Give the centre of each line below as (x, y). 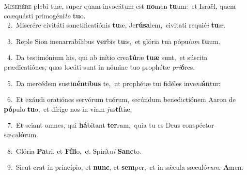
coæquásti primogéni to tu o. (45, 15)
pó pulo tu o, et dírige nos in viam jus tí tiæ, (68, 109)
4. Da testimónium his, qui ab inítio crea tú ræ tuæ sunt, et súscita (107, 57)
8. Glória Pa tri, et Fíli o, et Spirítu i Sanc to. (74, 151)
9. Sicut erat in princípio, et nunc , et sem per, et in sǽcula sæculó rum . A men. (125, 167)
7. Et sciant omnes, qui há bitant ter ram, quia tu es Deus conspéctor (110, 125)
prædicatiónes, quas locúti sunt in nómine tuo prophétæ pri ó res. (100, 66)
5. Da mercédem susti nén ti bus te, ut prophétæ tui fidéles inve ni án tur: (114, 83)
